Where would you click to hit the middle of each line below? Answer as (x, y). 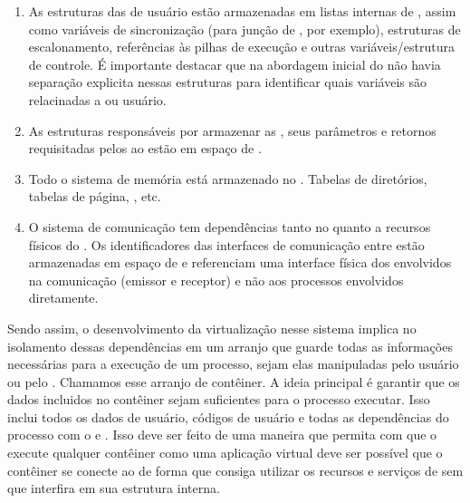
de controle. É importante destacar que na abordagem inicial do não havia (235, 64)
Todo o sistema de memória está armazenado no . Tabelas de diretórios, (228, 178)
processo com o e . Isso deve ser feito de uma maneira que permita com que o (222, 435)
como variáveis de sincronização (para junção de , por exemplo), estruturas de (245, 29)
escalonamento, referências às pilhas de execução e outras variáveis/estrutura (241, 47)
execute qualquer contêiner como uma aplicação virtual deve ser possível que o (225, 453)
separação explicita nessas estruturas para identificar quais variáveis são (227, 82)
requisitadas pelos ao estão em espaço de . (145, 148)
